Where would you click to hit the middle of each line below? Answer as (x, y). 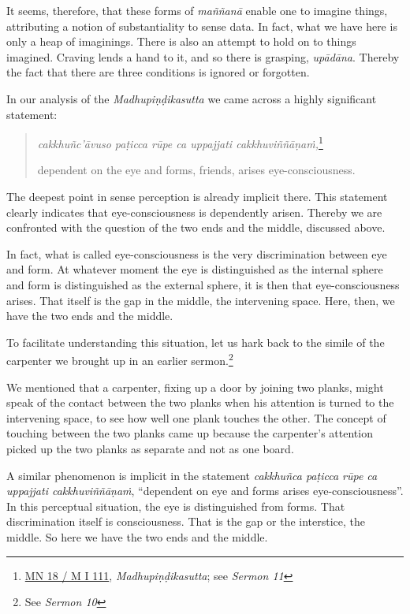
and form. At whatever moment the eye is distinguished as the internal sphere (195, 269)
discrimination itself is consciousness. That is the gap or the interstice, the (186, 521)
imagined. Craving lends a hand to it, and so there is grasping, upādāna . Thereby (203, 56)
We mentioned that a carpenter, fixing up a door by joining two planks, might (195, 387)
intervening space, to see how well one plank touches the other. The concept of (196, 417)
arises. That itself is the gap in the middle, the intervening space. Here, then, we (201, 300)
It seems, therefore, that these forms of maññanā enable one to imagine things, (197, 10)
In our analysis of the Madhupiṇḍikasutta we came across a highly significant (192, 98)
